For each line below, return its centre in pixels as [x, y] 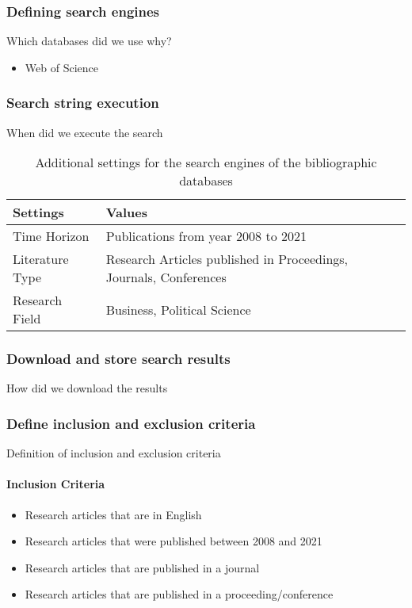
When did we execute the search [85, 132]
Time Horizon [51, 236]
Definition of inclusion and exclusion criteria [114, 453]
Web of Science [61, 67]
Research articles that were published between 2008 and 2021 [174, 541]
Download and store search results [118, 359]
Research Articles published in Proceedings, [227, 259]
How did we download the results [87, 388]
